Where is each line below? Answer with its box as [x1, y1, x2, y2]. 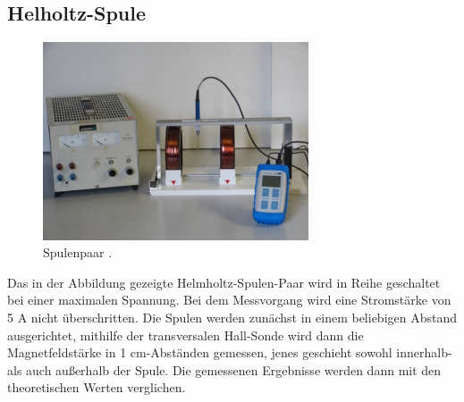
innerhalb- [396, 343, 452, 362]
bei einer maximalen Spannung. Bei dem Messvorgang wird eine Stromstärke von [7, 290, 451, 309]
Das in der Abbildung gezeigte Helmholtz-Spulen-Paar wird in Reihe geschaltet [7, 272, 441, 291]
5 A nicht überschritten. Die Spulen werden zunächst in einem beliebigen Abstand [7, 308, 458, 327]
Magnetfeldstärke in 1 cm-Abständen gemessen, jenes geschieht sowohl [7, 343, 392, 362]
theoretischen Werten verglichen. [7, 378, 186, 397]
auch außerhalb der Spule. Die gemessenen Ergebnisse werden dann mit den [26, 360, 442, 379]
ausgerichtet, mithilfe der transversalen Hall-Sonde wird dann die [7, 325, 364, 344]
